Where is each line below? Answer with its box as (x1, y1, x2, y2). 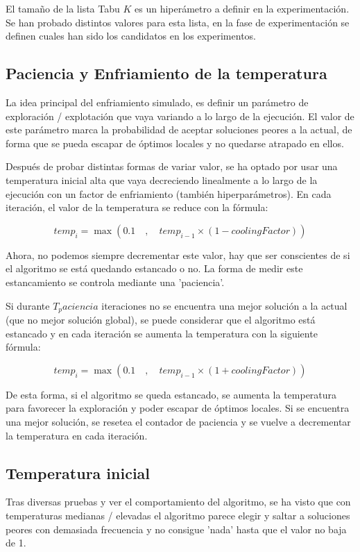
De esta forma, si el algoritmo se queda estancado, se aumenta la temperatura (6, 387, 337, 401)
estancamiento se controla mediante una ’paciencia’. (6, 274, 225, 289)
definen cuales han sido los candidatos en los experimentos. (6, 28, 256, 43)
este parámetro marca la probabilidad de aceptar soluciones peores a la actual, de (6, 122, 352, 137)
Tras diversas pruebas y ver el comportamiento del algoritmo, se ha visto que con (6, 494, 351, 509)
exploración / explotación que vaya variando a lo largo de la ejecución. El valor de (6, 108, 354, 123)
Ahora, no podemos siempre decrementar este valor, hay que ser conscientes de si (6, 247, 350, 262)
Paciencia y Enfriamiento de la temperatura (6, 62, 327, 84)
